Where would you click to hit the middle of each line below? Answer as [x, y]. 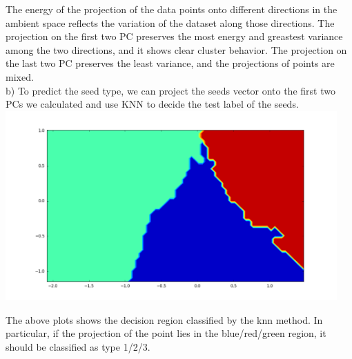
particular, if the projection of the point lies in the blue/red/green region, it [166, 333]
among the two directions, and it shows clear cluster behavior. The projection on [176, 49]
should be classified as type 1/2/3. [78, 346]
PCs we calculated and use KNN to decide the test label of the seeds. [152, 104]
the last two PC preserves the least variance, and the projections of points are [170, 63]
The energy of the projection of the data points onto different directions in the [172, 9]
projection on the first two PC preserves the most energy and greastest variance [174, 36]
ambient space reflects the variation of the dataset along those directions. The [170, 22]
